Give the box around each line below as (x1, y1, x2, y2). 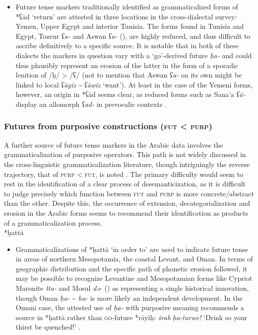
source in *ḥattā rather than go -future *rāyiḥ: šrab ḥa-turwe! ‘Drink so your (15, 312, 248, 322)
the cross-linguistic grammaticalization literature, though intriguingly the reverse (4, 159, 250, 169)
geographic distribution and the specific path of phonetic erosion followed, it (15, 263, 248, 273)
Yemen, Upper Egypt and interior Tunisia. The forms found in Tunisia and (15, 21, 244, 31)
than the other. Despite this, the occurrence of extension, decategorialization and (4, 198, 251, 208)
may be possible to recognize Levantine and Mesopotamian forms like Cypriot (15, 273, 253, 283)
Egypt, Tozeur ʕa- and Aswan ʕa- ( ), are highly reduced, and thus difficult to (15, 30, 251, 41)
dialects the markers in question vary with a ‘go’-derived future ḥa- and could (15, 50, 252, 60)
